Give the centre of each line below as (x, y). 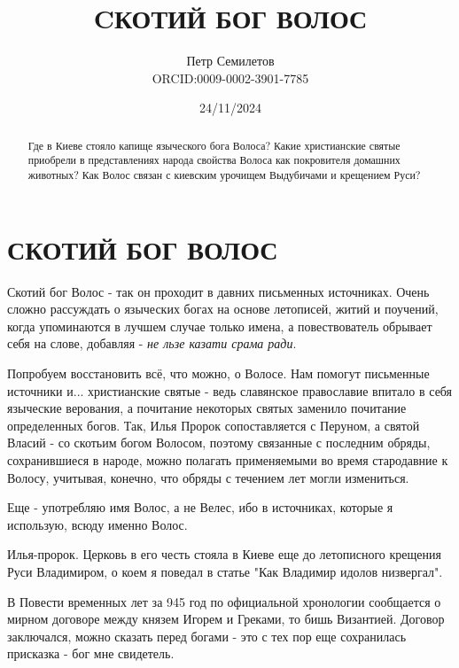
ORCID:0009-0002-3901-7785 (230, 78)
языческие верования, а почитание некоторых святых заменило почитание (207, 408)
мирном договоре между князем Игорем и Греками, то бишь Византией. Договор (226, 619)
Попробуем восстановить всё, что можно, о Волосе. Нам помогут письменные (218, 373)
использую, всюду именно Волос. (97, 524)
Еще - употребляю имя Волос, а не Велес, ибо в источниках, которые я (200, 507)
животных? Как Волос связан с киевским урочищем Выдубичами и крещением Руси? (224, 175)
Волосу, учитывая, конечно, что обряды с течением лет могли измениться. (208, 477)
